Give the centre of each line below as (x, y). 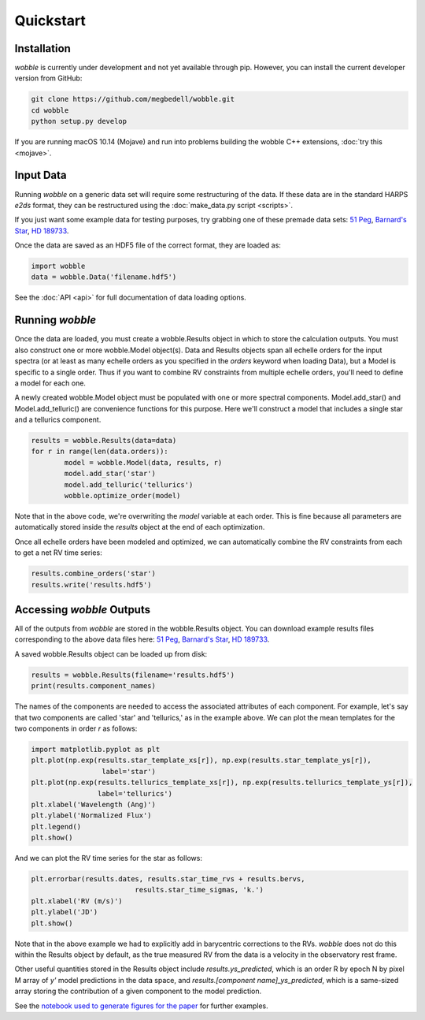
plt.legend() (56, 826)
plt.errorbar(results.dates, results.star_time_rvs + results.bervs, (168, 879)
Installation (42, 48)
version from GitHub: (48, 78)
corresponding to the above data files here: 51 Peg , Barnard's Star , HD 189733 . (142, 639)
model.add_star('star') (110, 474)
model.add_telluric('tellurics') (129, 484)
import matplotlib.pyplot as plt (96, 749)
